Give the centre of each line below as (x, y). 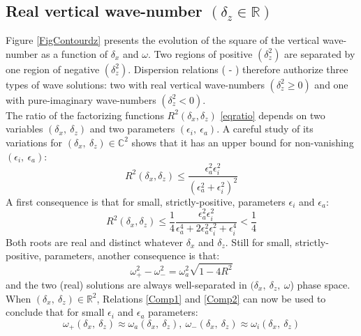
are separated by (320, 53)
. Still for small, (259, 242)
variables (24, 129)
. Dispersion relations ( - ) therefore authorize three (238, 69)
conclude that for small (55, 312)
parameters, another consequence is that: (132, 255)
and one (331, 84)
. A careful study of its (265, 129)
